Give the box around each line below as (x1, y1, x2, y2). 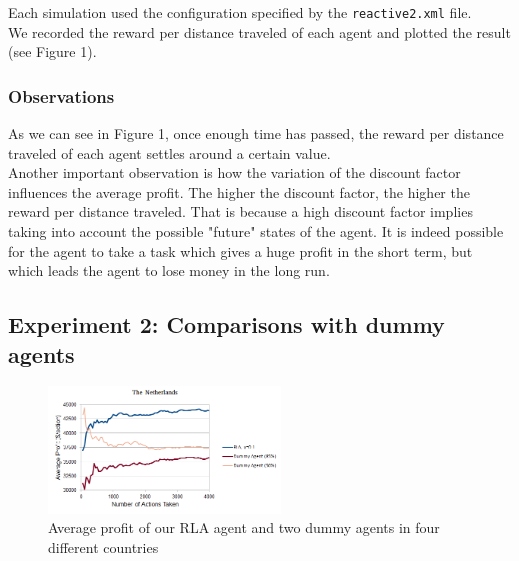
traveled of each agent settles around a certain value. (8, 142, 331, 163)
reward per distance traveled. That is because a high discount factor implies (8, 201, 473, 222)
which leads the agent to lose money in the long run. (8, 260, 330, 281)
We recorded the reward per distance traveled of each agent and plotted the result (8, 21, 511, 42)
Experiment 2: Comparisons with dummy (8, 309, 445, 340)
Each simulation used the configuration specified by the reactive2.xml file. (8, 2, 472, 22)
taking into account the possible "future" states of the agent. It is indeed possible (8, 221, 504, 242)
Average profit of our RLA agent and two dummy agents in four (48, 517, 440, 538)
